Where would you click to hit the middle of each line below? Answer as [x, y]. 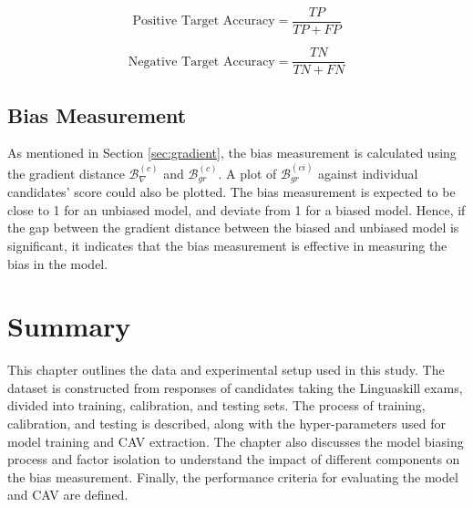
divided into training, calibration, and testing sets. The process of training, [216, 405]
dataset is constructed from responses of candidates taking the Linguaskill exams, [235, 387]
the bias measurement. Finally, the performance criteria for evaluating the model [233, 476]
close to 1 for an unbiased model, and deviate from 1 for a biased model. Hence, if [236, 209]
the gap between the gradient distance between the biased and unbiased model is [233, 228]
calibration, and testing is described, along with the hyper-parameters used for [226, 424]
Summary [69, 326]
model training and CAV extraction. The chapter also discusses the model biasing [236, 441]
